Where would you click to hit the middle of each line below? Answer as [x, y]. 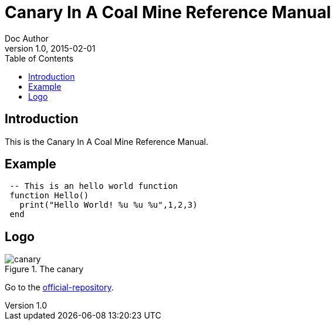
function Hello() [49, 196]
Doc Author [27, 38]
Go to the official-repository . [59, 287]
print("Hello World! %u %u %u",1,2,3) [109, 205]
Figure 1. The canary [44, 269]
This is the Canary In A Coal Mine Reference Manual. [106, 141]
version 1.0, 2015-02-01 [50, 48]
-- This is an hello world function [94, 186]
